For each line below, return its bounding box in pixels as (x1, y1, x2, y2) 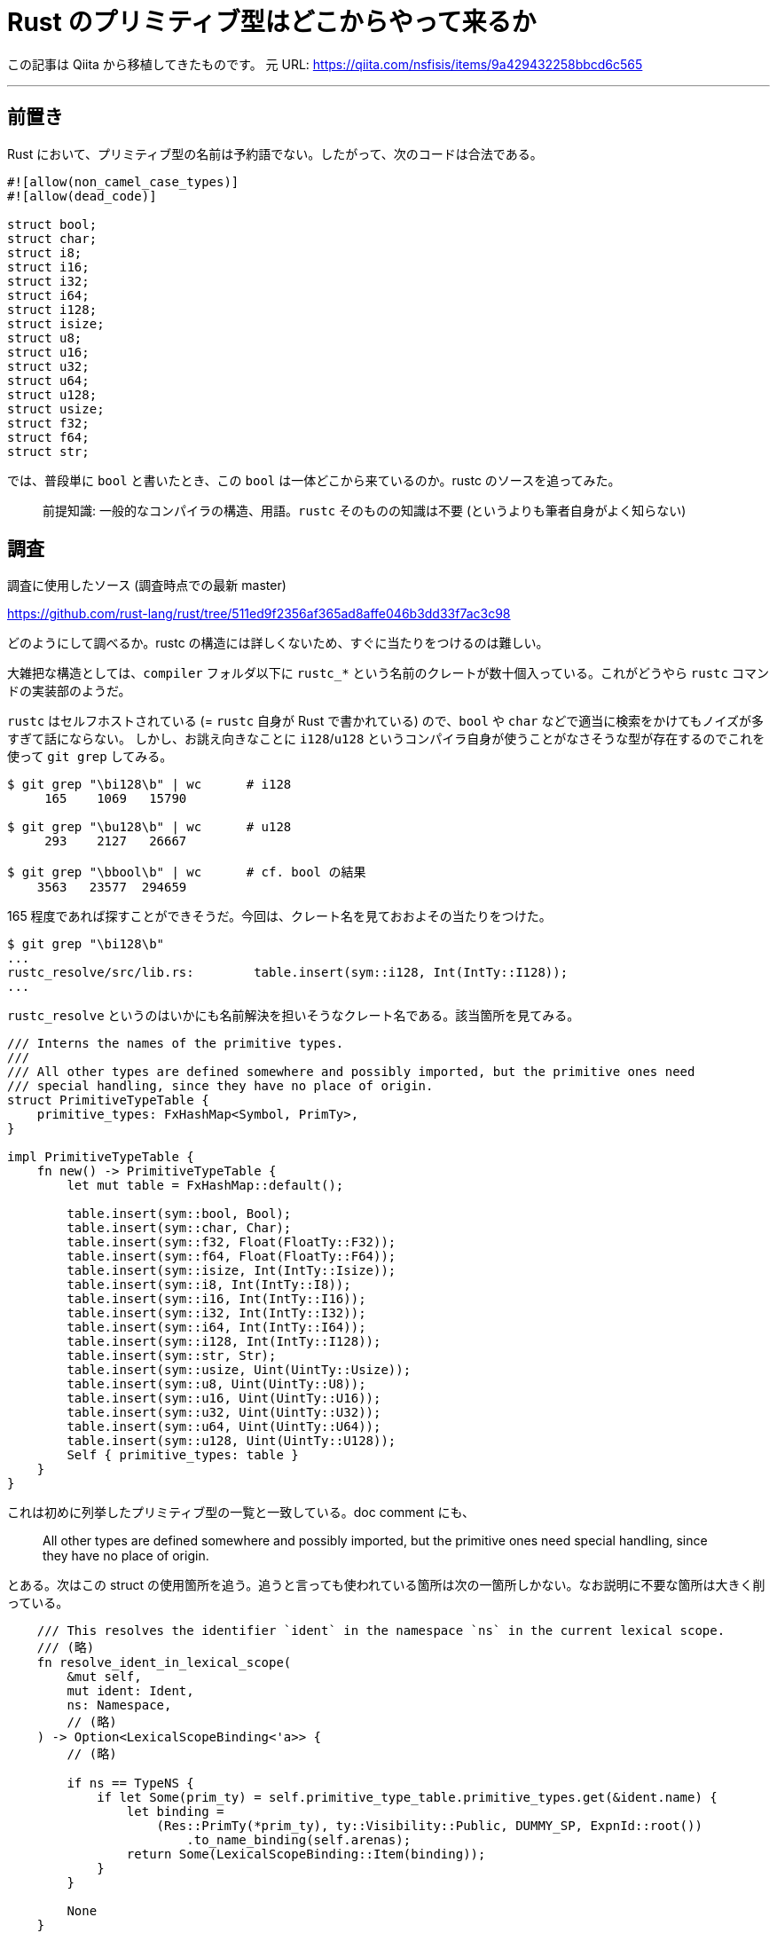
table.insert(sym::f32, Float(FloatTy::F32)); (67, 1235, 396, 1250)
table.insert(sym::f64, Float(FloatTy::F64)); (67, 1249, 396, 1264)
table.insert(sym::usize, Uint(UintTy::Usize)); (67, 1363, 412, 1378)
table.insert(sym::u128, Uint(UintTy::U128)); (67, 1434, 396, 1449)
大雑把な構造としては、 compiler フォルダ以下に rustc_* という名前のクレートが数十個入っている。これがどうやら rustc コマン (7, 665, 769, 681)
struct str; (7, 444, 90, 459)
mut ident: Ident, (67, 1684, 194, 1699)
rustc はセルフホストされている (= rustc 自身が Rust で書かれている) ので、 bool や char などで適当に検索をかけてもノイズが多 (7, 713, 765, 729)
